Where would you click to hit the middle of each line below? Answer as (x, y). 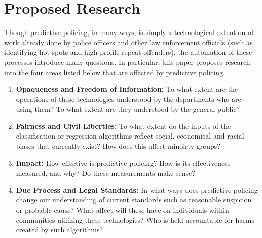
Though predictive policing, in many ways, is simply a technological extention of (129, 32)
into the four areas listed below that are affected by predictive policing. (115, 72)
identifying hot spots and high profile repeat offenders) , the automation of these (128, 52)
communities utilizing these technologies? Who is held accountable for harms (135, 219)
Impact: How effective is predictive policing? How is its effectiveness (123, 163)
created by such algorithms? (60, 230)
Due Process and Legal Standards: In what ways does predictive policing (137, 190)
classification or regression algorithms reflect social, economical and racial (130, 136)
